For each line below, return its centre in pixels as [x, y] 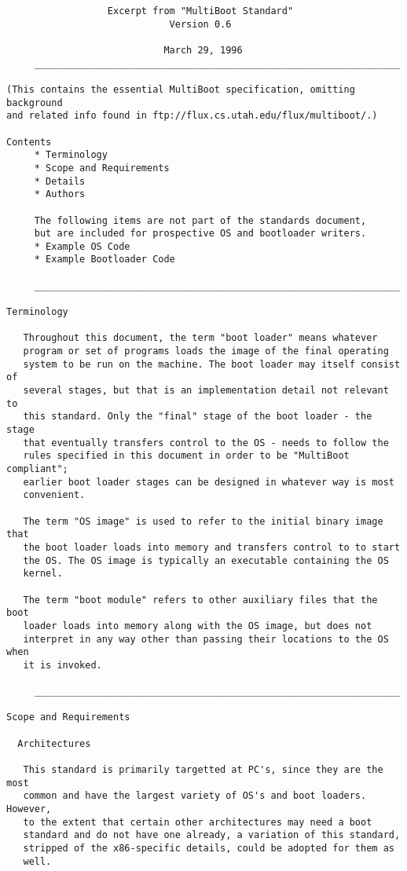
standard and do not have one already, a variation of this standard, [212, 835]
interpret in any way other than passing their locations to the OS [206, 639]
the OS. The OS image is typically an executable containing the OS [206, 560]
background [35, 102]
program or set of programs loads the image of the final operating [206, 351]
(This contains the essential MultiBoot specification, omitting [181, 89]
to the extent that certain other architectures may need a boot [198, 822]
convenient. [54, 495]
